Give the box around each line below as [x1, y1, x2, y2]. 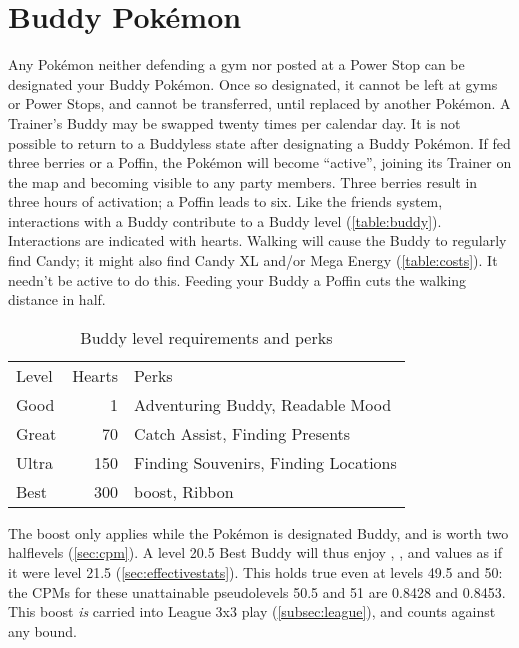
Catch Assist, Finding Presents [134, 421, 351, 445]
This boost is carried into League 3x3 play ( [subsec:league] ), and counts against [8, 601, 496, 622]
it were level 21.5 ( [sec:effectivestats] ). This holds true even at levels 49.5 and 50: [8, 562, 503, 583]
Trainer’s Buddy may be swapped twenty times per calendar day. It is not [8, 112, 461, 133]
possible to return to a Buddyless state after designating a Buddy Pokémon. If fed [8, 132, 511, 153]
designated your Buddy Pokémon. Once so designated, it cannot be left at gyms [8, 73, 498, 94]
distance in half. [8, 289, 106, 310]
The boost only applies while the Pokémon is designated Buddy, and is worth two [8, 522, 509, 543]
